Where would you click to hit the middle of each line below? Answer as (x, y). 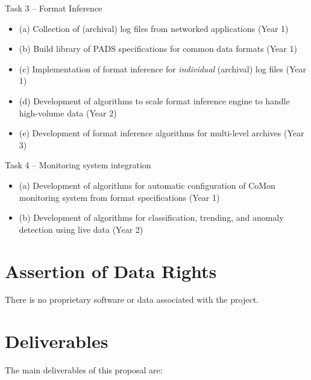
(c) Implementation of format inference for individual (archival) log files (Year (162, 68)
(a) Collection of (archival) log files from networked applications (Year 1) (154, 28)
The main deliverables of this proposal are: (84, 370)
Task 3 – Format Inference (54, 8)
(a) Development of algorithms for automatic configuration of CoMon (147, 185)
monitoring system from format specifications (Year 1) (119, 197)
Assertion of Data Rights (111, 271)
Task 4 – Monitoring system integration (78, 165)
